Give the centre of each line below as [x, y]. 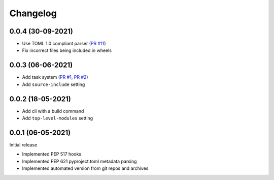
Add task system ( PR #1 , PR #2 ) [55, 77]
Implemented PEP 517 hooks [52, 154]
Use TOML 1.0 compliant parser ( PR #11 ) [64, 44]
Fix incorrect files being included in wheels [67, 50]
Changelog [33, 13]
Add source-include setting [54, 84]
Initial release [23, 144]
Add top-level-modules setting [58, 118]
